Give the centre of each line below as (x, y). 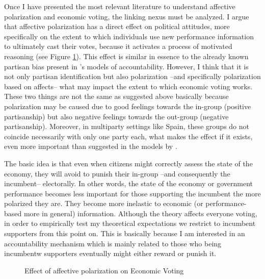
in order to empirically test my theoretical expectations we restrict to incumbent (130, 223)
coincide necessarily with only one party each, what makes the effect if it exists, (128, 136)
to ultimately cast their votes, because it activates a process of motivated (118, 46)
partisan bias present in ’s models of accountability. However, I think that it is (126, 66)
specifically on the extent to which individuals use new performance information (129, 36)
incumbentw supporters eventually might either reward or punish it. (110, 253)
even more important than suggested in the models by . (91, 146)
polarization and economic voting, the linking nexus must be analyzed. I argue (127, 16)
